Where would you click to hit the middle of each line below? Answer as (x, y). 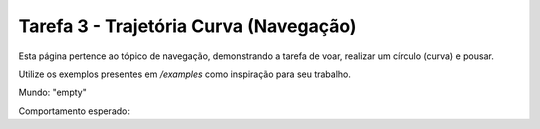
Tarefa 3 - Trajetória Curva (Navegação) (187, 26)
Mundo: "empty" (52, 92)
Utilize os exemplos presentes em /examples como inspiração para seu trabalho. (185, 74)
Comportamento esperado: (74, 111)
